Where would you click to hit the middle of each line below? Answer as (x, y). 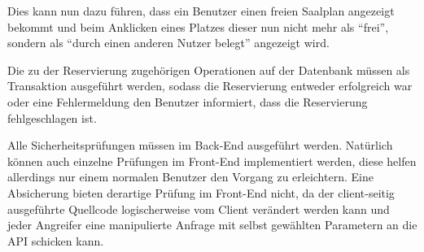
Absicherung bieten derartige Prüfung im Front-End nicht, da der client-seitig (201, 192)
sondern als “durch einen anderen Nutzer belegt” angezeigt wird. (168, 43)
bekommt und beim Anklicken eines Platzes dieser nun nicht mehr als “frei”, (198, 26)
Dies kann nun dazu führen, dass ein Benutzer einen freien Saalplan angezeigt (201, 11)
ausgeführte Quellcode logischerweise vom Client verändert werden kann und (199, 209)
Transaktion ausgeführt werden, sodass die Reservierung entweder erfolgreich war (210, 86)
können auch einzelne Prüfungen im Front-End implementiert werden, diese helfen (212, 161)
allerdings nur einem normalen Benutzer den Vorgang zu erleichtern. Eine (190, 177)
